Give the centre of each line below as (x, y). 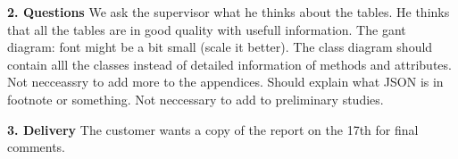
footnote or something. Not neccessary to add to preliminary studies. (196, 99)
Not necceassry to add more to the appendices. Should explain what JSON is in (225, 82)
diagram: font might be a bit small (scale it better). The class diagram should (220, 47)
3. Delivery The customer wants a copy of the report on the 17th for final (213, 129)
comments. (37, 147)
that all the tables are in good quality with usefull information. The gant (207, 29)
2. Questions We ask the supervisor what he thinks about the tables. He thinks (229, 12)
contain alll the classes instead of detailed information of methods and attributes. (229, 64)
